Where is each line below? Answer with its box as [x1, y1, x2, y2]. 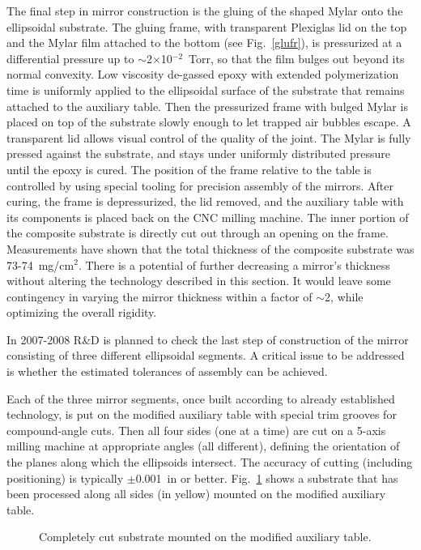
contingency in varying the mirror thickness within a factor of [6, 288, 313, 305]
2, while [325, 288, 364, 305]
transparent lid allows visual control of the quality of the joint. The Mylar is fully [6, 129, 411, 146]
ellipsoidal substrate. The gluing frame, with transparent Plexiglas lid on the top [6, 18, 407, 35]
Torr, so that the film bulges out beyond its [189, 49, 405, 66]
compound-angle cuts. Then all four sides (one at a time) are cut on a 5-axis [6, 421, 386, 438]
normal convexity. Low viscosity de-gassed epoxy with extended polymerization [6, 66, 399, 83]
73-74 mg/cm [6, 256, 74, 273]
